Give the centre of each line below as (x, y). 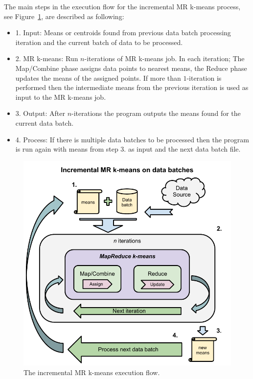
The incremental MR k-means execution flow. (92, 372)
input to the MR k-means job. (61, 97)
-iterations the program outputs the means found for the (156, 113)
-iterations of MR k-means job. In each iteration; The (164, 58)
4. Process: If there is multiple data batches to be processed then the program (132, 139)
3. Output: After (40, 113)
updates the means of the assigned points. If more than (98, 78)
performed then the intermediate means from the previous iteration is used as (132, 87)
